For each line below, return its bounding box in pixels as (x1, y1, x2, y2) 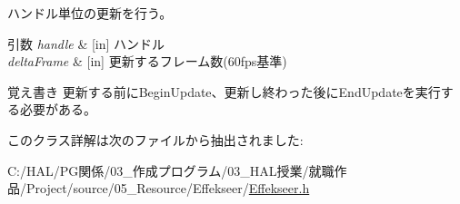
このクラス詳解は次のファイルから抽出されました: (7, 130, 304, 149)
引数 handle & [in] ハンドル (7, 34, 165, 53)
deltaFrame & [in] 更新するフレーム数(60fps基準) (7, 52, 287, 71)
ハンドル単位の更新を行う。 (7, 4, 173, 22)
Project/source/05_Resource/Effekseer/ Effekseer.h (25, 179, 310, 198)
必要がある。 (19, 100, 96, 119)
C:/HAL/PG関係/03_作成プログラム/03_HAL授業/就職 (7, 160, 335, 180)
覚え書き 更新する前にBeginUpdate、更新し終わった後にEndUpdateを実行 (7, 82, 441, 101)
